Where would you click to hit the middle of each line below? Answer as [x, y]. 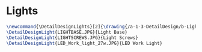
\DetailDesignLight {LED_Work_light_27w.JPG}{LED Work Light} [84, 43]
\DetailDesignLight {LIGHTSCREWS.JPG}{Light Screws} [72, 38]
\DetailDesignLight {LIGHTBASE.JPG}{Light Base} [67, 32]
